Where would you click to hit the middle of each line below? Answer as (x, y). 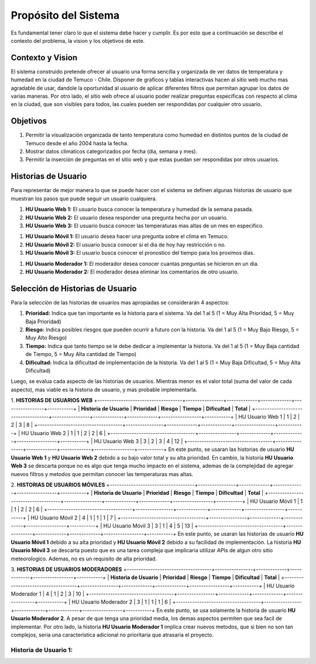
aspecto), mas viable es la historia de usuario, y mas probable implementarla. (104, 389)
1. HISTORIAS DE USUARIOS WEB (52, 401)
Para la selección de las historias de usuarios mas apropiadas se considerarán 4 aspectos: (120, 302)
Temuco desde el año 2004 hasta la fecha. (77, 143)
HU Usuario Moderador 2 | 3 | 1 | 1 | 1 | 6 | (121, 602)
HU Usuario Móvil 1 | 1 (276, 501)
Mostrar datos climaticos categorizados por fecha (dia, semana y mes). (111, 152)
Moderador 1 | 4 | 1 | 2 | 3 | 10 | (48, 594)
